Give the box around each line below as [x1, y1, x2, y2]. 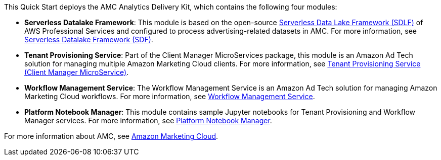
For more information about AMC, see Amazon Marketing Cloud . [4, 132, 218, 140]
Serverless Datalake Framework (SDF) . [24, 35, 153, 44]
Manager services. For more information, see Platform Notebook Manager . [24, 116, 272, 125]
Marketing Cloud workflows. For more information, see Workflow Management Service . [24, 92, 315, 101]
